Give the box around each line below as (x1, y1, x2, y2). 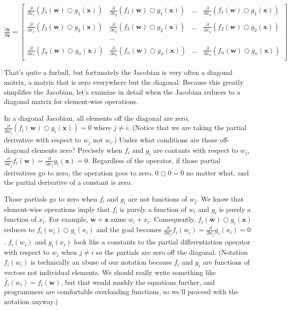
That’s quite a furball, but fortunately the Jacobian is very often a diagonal (4, 67, 233, 77)
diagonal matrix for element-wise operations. (4, 96, 138, 106)
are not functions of (128, 193, 188, 204)
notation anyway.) (4, 296, 58, 306)
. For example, (45, 214, 88, 224)
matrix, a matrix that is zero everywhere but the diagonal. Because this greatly (4, 77, 244, 87)
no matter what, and (186, 167, 249, 177)
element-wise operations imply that (4, 204, 110, 214)
